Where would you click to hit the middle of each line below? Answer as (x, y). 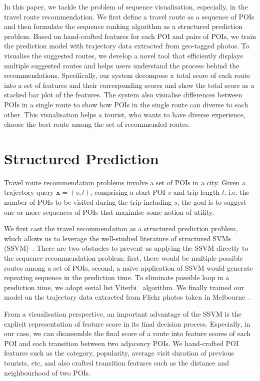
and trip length (196, 192)
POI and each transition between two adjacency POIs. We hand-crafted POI (121, 343)
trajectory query (29, 192)
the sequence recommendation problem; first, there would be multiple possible (123, 258)
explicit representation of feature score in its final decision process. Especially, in (127, 323)
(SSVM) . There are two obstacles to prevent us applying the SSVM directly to (126, 248)
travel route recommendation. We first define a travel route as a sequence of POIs (129, 16)
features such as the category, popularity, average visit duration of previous (119, 353)
